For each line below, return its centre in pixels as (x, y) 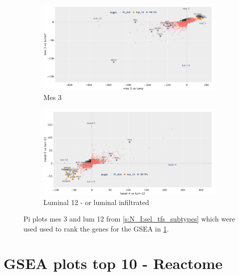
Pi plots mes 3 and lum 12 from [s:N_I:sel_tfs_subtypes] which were (129, 219)
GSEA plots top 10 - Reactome (113, 263)
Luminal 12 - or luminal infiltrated (96, 202)
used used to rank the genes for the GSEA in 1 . (96, 228)
